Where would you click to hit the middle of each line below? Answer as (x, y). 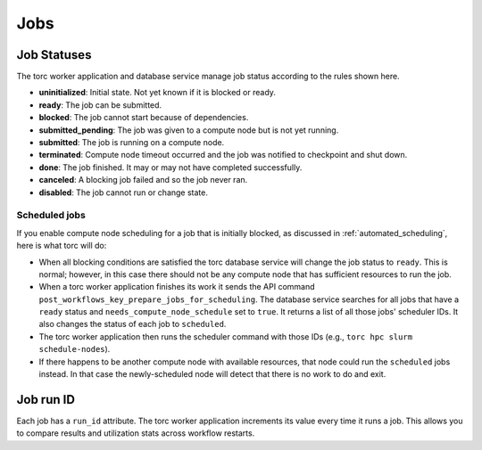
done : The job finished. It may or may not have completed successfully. (170, 167)
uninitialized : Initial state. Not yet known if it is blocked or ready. (158, 93)
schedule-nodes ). (75, 349)
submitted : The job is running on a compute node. (132, 143)
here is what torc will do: (62, 246)
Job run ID (46, 400)
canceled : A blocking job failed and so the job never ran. (143, 180)
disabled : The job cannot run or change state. (124, 192)
